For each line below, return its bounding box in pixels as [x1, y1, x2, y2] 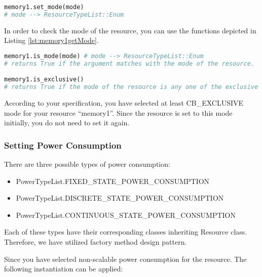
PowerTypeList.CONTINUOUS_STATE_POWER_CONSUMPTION [16, 209, 236, 220]
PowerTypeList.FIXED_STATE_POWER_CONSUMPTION [16, 175, 210, 186]
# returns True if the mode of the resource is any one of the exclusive [4, 83, 258, 91]
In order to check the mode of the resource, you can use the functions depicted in [4, 25, 256, 35]
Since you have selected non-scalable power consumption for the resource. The [4, 253, 247, 264]
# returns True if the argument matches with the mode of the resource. [4, 60, 254, 67]
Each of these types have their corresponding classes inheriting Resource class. [4, 226, 247, 237]
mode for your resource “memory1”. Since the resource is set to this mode [4, 107, 233, 118]
